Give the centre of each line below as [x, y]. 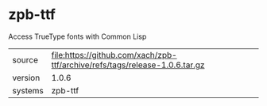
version [26, 78]
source [25, 59]
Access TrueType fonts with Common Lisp [77, 36]
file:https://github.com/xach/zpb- [114, 55]
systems [28, 90]
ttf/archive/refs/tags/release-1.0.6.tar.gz [128, 65]
